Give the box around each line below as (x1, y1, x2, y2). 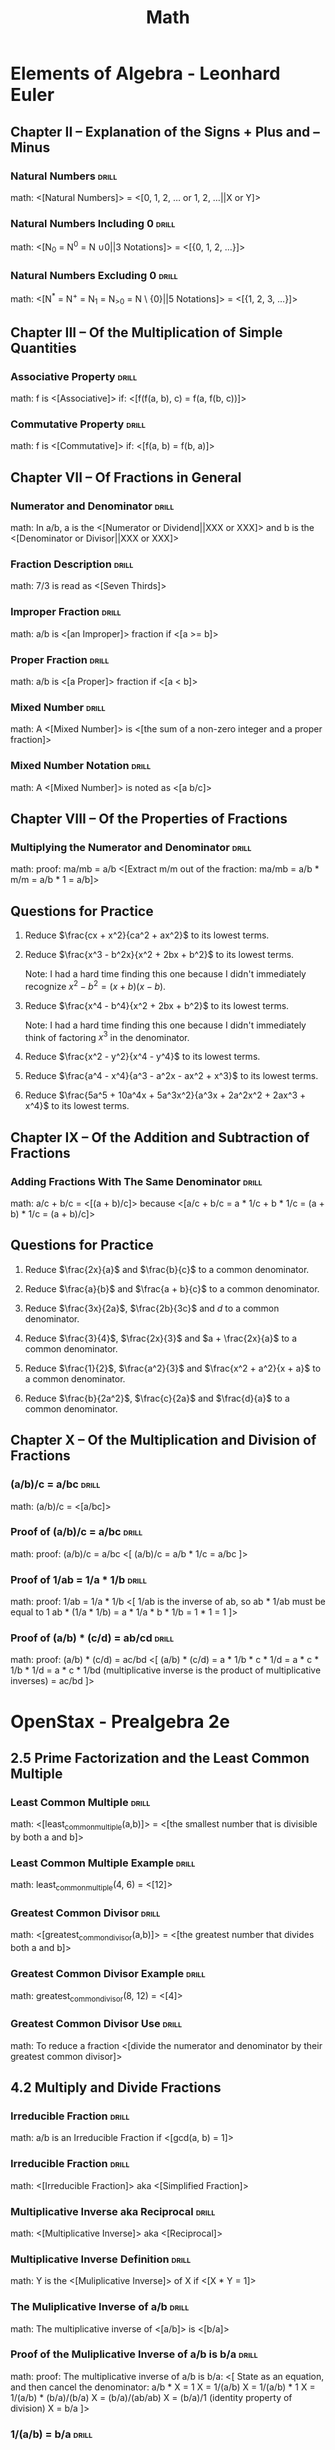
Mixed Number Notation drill (10, 759, 152, 773)
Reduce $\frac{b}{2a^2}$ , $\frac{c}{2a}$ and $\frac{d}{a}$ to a (24, 1392, 290, 1404)
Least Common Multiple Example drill (10, 1856, 196, 1870)
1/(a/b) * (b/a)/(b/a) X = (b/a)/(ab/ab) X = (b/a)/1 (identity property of (10, 2391, 293, 2403)
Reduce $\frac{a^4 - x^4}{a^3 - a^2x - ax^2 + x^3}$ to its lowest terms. (24, 1070, 319, 1082)
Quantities (10, 339, 77, 356)
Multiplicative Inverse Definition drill (10, 2252, 192, 2266)
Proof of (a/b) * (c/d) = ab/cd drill (10, 1631, 175, 1645)
